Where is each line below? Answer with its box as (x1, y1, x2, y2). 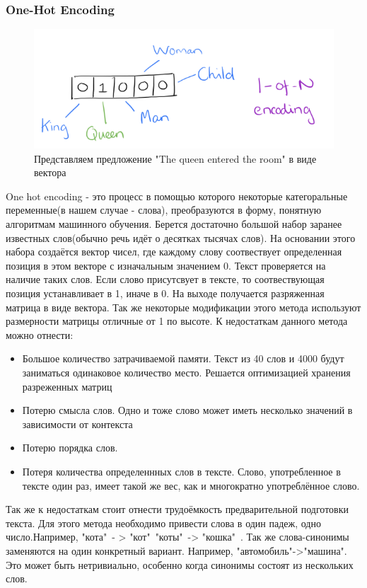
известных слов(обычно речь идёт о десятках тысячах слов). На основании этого (6, 230, 356, 245)
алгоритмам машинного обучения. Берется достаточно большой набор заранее (6, 217, 342, 231)
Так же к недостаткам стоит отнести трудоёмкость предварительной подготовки (6, 502, 349, 517)
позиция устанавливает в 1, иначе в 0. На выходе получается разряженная (6, 286, 325, 301)
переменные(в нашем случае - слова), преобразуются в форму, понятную (6, 202, 322, 217)
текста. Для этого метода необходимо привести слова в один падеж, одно (6, 515, 321, 530)
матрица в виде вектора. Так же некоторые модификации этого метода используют (6, 299, 361, 314)
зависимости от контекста (22, 416, 133, 431)
